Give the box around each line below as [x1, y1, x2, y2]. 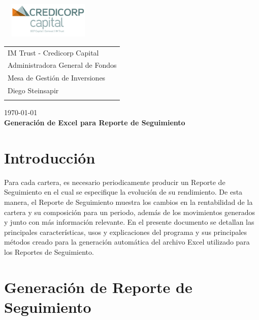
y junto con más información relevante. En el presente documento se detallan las [4, 217, 254, 227]
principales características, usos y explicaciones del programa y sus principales [4, 226, 247, 237]
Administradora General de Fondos [8, 60, 117, 70]
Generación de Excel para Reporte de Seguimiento [4, 117, 185, 128]
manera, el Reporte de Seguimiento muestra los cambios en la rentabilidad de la [4, 196, 253, 207]
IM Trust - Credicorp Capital [8, 47, 99, 58]
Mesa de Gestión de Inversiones [8, 72, 106, 83]
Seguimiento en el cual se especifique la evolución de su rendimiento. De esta [4, 186, 243, 197]
